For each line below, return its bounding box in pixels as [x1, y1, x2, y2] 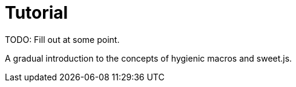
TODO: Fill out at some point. [5, 34, 120, 45]
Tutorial [5, 2, 68, 23]
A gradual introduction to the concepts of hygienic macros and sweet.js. [5, 53, 292, 63]
